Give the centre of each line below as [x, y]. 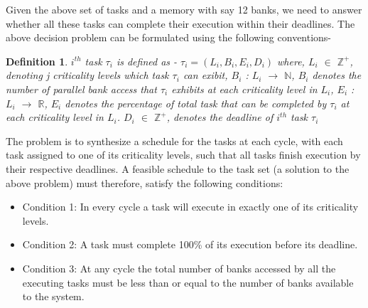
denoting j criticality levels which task [87, 75]
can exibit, [205, 75]
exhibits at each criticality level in [244, 89]
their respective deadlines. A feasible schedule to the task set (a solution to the [178, 168]
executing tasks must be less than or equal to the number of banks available [188, 282]
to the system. [53, 296]
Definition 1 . [37, 61]
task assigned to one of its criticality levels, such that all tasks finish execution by [183, 155]
